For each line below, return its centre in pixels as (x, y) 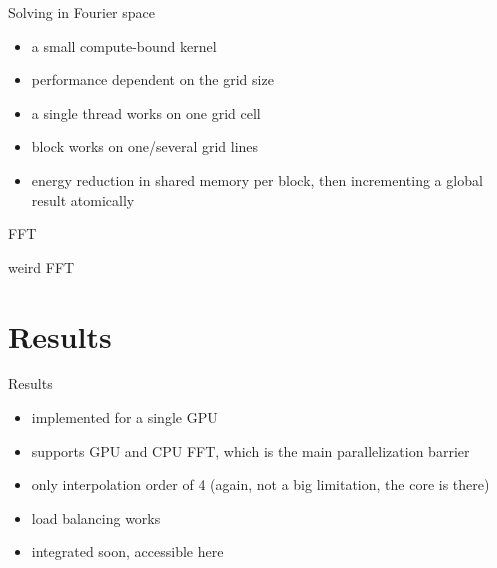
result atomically (83, 199)
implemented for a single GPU (124, 417)
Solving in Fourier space (81, 12)
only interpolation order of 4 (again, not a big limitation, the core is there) (260, 484)
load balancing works (96, 517)
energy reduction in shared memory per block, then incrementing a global (257, 179)
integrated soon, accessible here (127, 551)
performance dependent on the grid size (152, 79)
